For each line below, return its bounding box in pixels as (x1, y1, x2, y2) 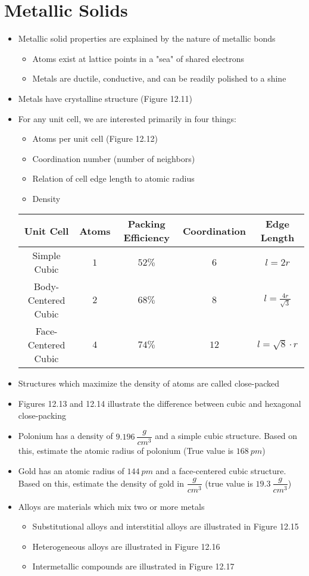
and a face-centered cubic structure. (155, 464, 286, 477)
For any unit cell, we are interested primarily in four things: (18, 112, 236, 124)
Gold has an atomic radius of (18, 464, 124, 477)
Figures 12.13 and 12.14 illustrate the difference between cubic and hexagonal (18, 397, 301, 410)
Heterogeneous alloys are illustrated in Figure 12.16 (32, 540, 220, 552)
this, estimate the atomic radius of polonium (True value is (18, 444, 234, 457)
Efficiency (123, 231, 170, 245)
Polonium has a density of (18, 429, 113, 442)
